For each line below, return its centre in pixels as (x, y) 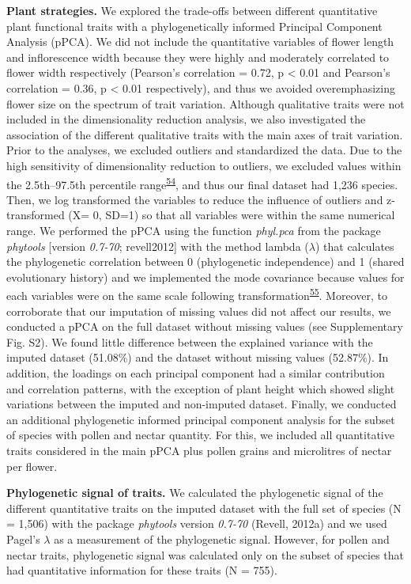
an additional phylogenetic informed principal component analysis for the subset (201, 419)
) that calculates (354, 246)
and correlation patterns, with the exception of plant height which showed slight (201, 388)
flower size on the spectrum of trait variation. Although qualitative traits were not (205, 103)
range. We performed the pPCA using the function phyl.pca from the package (194, 230)
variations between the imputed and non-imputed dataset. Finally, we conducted (202, 404)
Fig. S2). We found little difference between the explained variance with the (190, 341)
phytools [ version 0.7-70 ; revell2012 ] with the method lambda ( (158, 246)
